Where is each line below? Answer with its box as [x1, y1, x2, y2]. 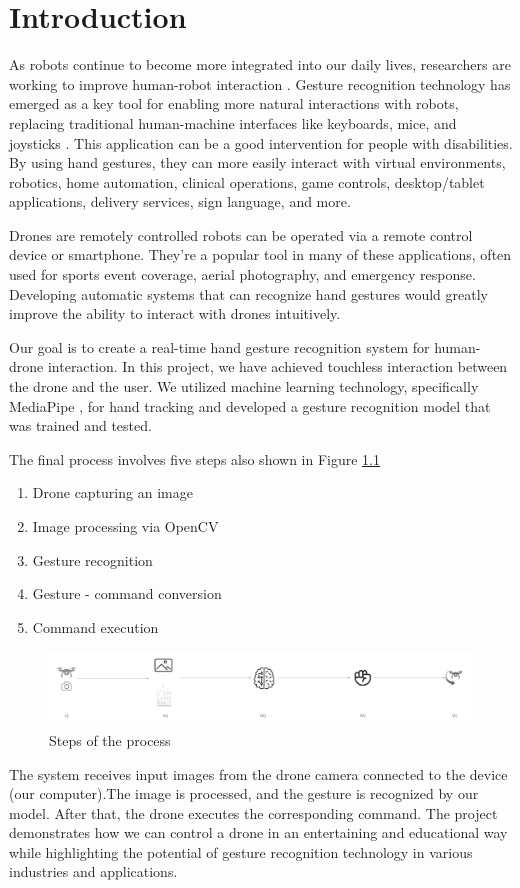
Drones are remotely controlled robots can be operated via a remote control [9, 224, 473, 245]
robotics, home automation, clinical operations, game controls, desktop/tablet [9, 171, 485, 192]
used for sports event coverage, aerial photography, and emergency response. [9, 264, 476, 285]
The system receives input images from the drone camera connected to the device [9, 763, 508, 784]
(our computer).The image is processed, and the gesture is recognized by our [9, 783, 479, 804]
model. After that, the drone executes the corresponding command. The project [9, 802, 498, 823]
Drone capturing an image [32, 482, 193, 503]
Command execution [32, 616, 159, 637]
